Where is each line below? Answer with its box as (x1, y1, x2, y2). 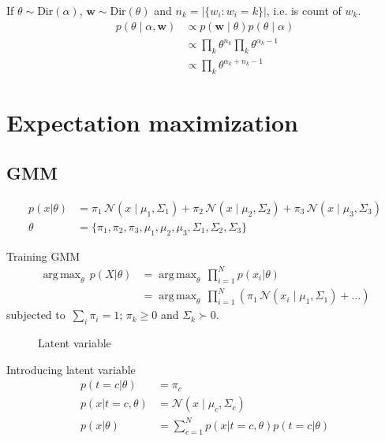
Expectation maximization (6, 106, 298, 139)
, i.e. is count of (266, 2, 342, 18)
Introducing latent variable (6, 361, 136, 377)
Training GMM (6, 247, 80, 264)
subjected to (6, 306, 65, 323)
